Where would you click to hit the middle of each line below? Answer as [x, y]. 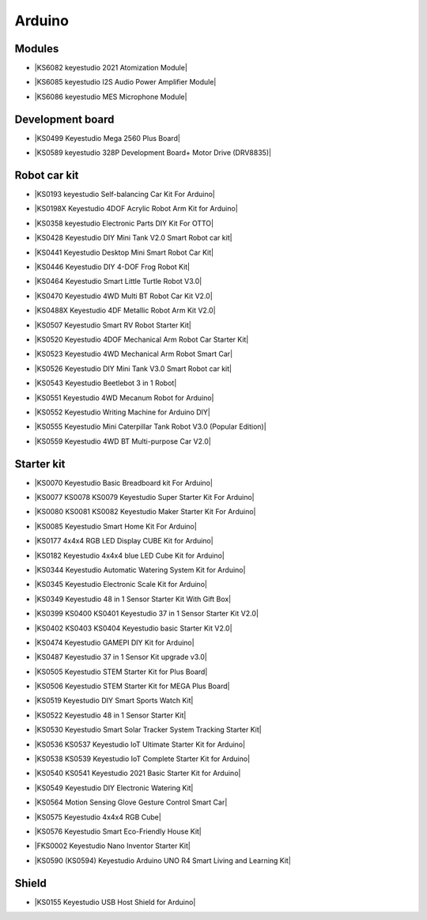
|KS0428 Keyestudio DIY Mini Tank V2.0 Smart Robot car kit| [133, 238]
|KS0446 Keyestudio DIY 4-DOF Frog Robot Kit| [112, 267]
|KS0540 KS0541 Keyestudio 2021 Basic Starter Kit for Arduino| [138, 773]
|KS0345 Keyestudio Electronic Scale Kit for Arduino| [121, 585]
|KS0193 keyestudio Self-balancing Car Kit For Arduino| [125, 195]
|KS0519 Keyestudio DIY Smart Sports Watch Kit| [114, 701]
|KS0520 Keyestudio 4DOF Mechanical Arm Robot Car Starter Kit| [142, 339]
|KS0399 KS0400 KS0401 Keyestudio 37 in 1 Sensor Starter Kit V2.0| [146, 614]
